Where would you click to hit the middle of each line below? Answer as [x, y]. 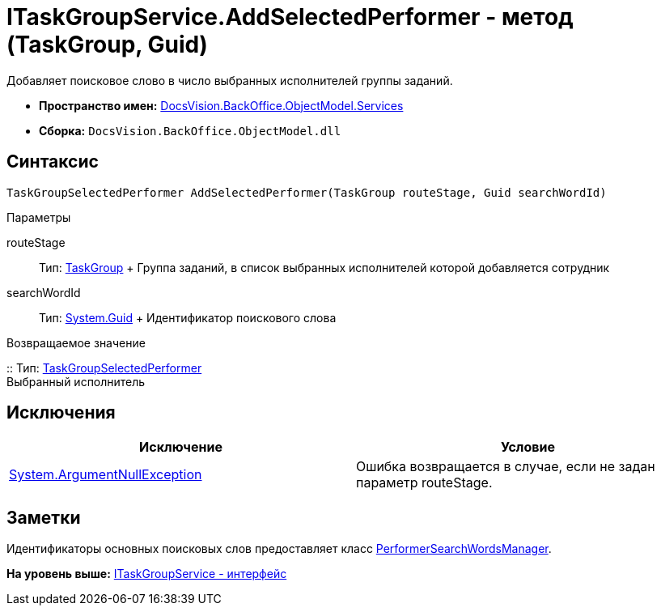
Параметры [39, 217]
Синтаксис [53, 162]
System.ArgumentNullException [106, 475]
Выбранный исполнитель [76, 381]
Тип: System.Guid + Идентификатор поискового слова [188, 317]
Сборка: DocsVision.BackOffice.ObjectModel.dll [190, 130]
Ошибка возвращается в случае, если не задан [506, 467]
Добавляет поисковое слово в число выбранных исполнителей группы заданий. [230, 80]
